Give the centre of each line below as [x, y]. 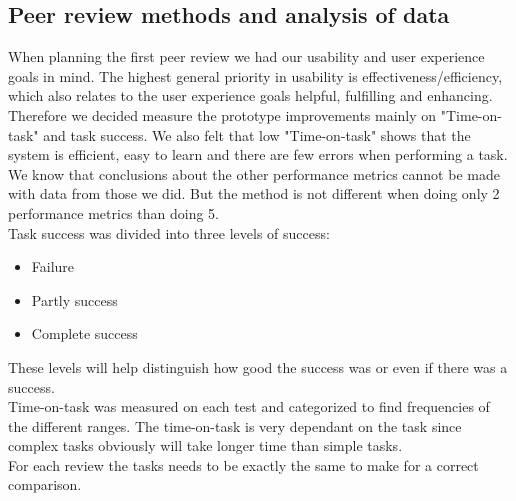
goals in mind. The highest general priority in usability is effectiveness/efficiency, [255, 75]
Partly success [74, 299]
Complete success [84, 333]
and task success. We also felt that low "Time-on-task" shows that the [257, 134]
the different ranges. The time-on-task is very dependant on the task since [235, 425]
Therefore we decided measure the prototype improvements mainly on [222, 114]
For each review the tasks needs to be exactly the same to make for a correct [243, 464]
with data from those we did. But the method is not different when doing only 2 [254, 193]
